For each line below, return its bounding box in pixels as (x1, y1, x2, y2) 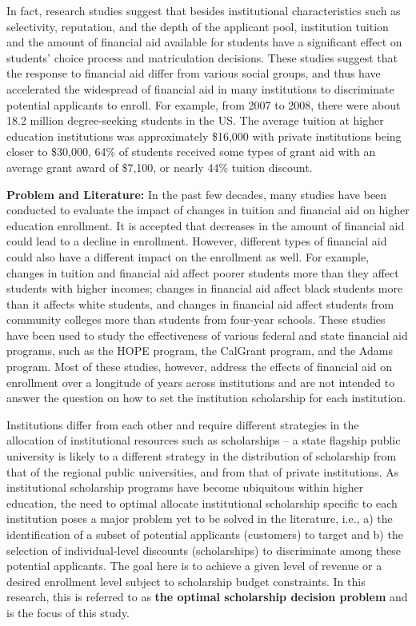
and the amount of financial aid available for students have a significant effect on (6, 34, 402, 50)
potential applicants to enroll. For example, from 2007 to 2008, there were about (6, 96, 401, 113)
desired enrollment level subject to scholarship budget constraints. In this (6, 572, 366, 589)
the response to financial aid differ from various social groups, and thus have (6, 65, 381, 82)
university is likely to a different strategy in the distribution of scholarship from (6, 448, 397, 465)
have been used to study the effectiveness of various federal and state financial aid (6, 326, 408, 343)
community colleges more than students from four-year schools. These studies (6, 311, 386, 328)
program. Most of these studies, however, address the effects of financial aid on (6, 358, 393, 375)
